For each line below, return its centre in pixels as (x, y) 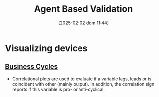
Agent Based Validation (83, 9)
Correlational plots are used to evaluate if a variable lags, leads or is (82, 79)
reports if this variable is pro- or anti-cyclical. (59, 89)
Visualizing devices (46, 48)
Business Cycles (32, 66)
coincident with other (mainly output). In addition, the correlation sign (83, 84)
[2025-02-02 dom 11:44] (83, 23)
